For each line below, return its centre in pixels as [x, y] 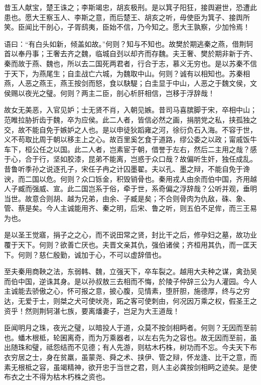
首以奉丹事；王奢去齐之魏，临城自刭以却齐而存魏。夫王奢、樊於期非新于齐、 [130, 53]
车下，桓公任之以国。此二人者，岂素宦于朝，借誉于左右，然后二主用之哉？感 [130, 149]
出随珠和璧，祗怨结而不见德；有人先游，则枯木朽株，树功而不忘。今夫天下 [127, 347]
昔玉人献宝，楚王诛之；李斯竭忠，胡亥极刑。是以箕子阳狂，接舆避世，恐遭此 [130, 7]
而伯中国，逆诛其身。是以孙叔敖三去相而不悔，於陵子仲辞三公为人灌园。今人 [130, 281]
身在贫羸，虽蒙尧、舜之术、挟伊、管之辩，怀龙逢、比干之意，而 [151, 357]
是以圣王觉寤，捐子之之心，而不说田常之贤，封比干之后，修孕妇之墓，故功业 [130, 235]
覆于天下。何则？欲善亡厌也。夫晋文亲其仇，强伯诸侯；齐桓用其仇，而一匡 [127, 245]
